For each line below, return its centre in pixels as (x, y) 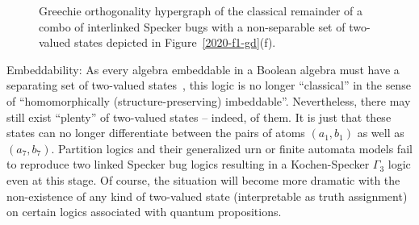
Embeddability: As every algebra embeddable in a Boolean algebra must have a (203, 69)
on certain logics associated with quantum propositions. (144, 212)
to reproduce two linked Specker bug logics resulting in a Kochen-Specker (188, 164)
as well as (381, 133)
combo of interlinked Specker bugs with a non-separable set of (192, 26)
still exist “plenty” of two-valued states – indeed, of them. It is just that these (199, 117)
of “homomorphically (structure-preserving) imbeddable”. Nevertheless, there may (209, 100)
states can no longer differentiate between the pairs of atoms (156, 133)
